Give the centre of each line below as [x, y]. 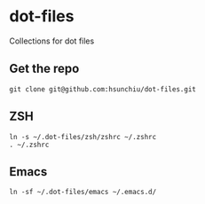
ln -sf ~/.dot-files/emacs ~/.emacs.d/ [83, 192]
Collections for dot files [52, 41]
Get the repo [44, 69]
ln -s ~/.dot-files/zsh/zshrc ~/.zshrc [83, 137]
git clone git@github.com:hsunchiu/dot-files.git [103, 89]
